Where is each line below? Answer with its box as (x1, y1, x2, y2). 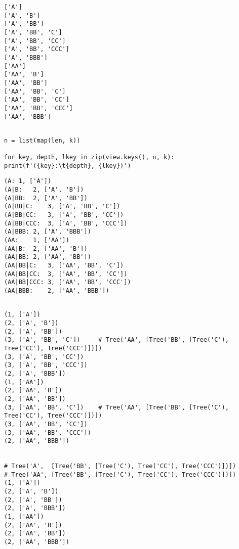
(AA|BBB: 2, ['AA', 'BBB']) (4, 287, 109, 294)
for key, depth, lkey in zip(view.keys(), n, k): (4, 154, 175, 161)
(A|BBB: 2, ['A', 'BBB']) (4, 228, 91, 236)
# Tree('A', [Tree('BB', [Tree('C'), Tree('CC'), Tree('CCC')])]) (4, 463, 236, 470)
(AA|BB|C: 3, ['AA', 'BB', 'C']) (4, 262, 124, 269)
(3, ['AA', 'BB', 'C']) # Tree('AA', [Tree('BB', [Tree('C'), (4, 403, 229, 411)
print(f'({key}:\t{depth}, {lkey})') (4, 162, 131, 169)
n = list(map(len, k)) (4, 136, 81, 144)
